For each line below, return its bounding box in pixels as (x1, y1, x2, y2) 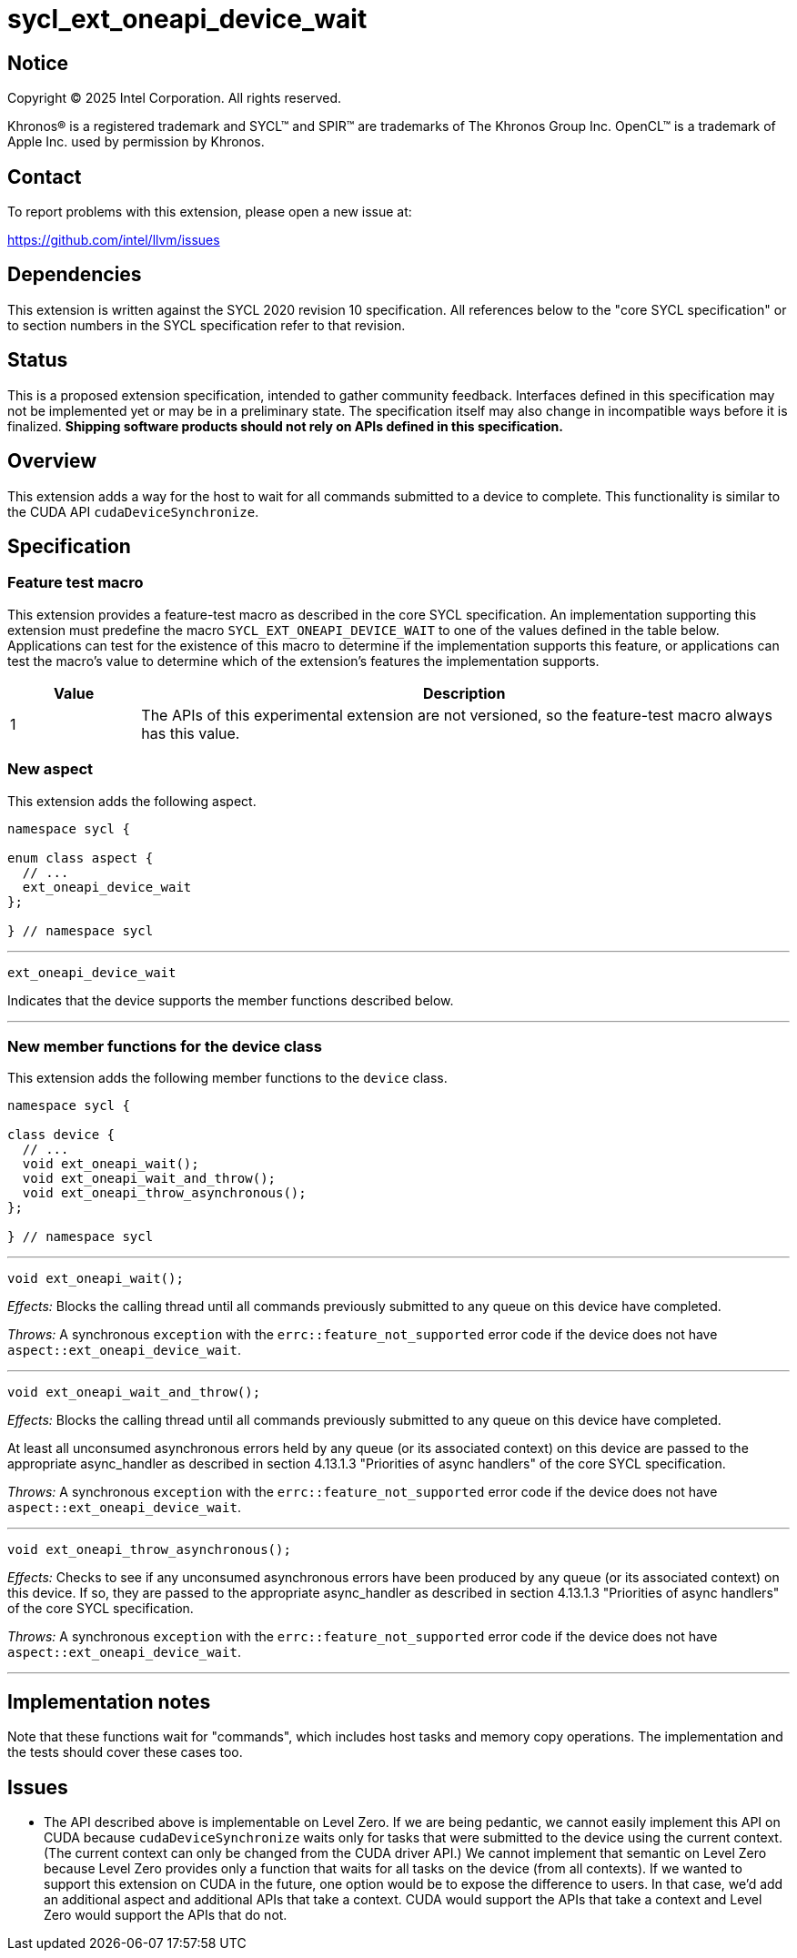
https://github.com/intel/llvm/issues (7, 232, 220, 248)
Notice (7, 51, 69, 75)
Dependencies (7, 263, 142, 287)
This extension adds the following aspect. (7, 792, 257, 809)
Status (7, 348, 68, 372)
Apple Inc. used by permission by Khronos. (7, 134, 265, 150)
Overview (7, 449, 97, 473)
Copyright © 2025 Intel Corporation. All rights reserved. (7, 90, 342, 106)
